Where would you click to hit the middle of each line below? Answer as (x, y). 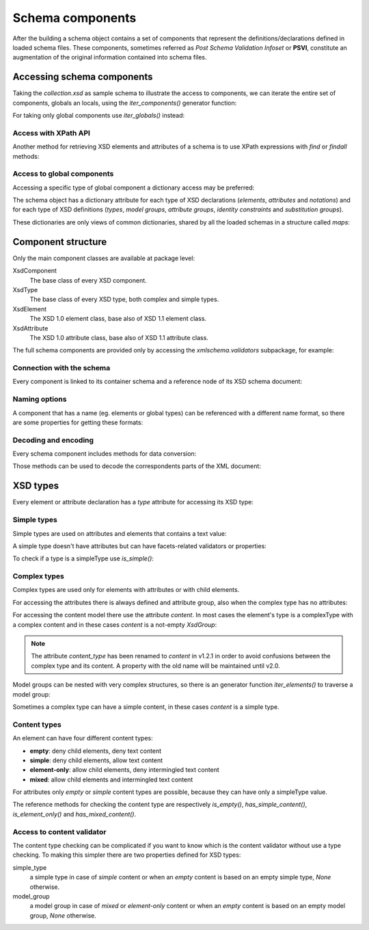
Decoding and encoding (53, 440)
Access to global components (63, 174)
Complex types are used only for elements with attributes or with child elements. (126, 590)
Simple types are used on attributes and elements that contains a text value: (120, 533)
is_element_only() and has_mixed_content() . (74, 814)
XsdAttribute (30, 328)
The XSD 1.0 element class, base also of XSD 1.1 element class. (118, 319)
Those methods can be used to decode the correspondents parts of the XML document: (137, 466)
